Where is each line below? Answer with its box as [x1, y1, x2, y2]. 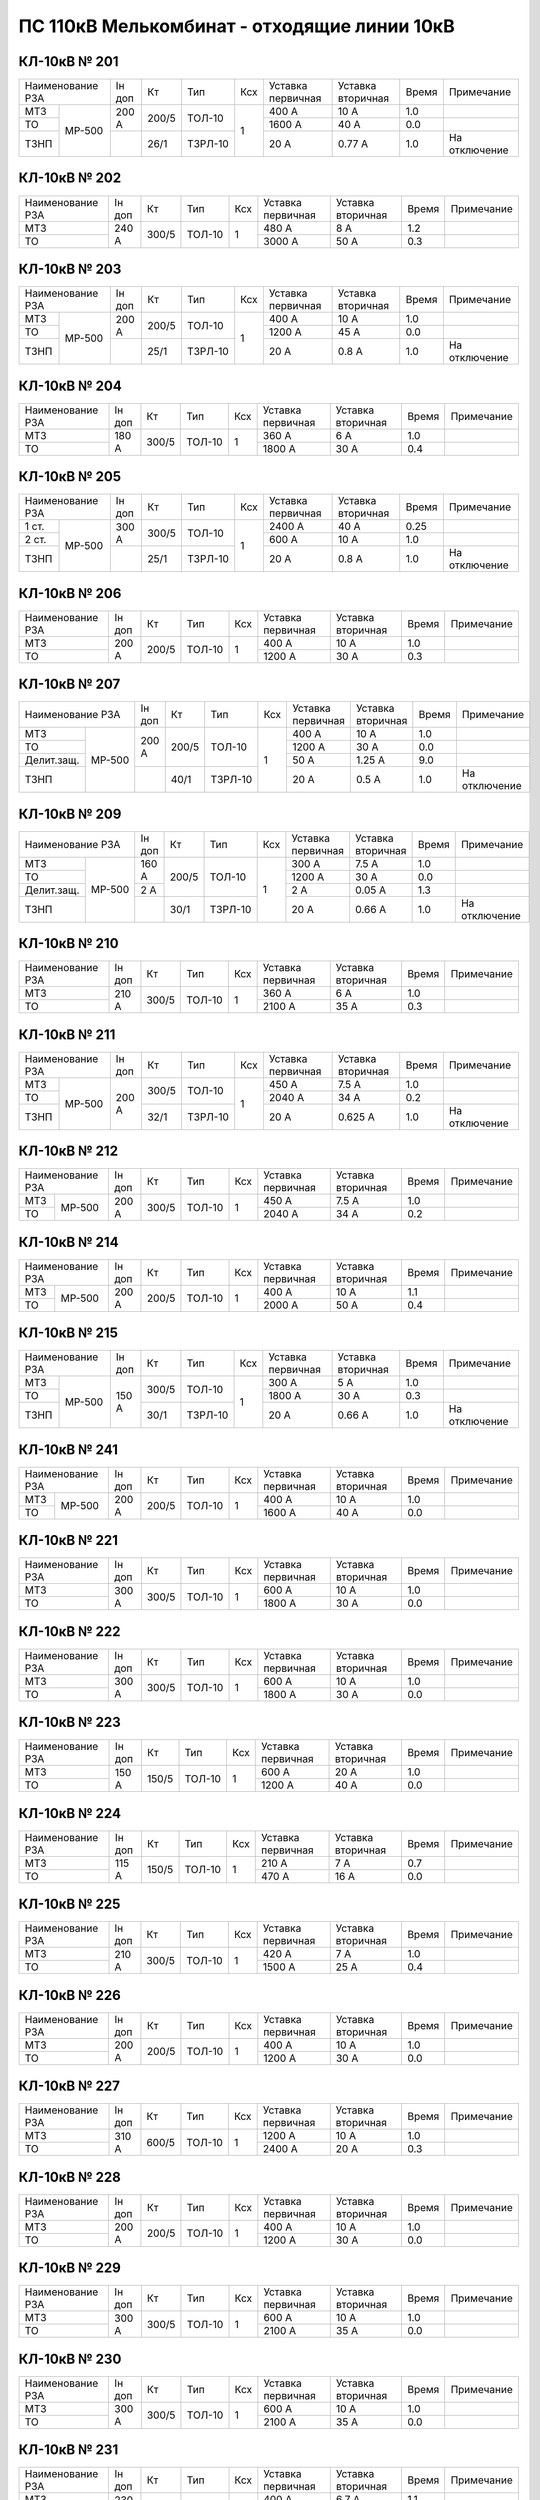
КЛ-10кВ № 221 [18, 1532, 119, 1549]
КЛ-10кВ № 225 [18, 1896, 121, 1913]
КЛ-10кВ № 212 [18, 1143, 119, 1160]
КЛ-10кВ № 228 [18, 2168, 122, 2185]
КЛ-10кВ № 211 [18, 1026, 116, 1043]
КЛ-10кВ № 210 [18, 935, 119, 952]
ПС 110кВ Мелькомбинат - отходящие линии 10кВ [18, 15, 455, 37]
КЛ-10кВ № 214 [18, 1233, 119, 1250]
